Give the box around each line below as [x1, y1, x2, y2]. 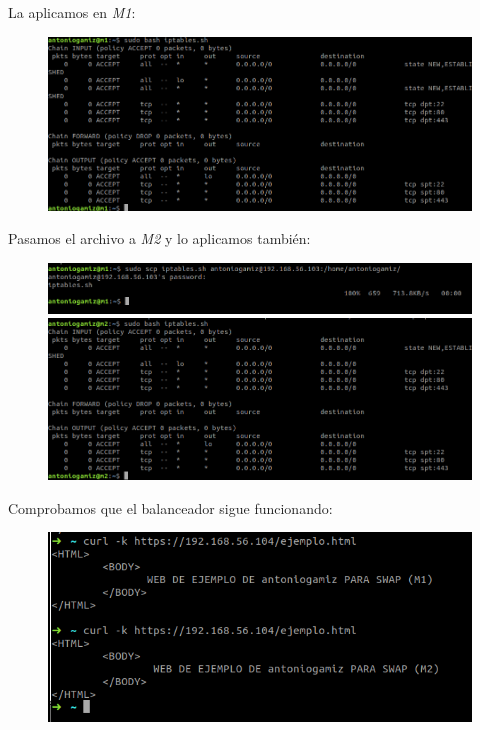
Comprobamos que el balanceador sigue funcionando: [8, 497, 333, 518]
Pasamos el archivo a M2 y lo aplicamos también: [8, 228, 311, 249]
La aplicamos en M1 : [8, 2, 136, 22]
